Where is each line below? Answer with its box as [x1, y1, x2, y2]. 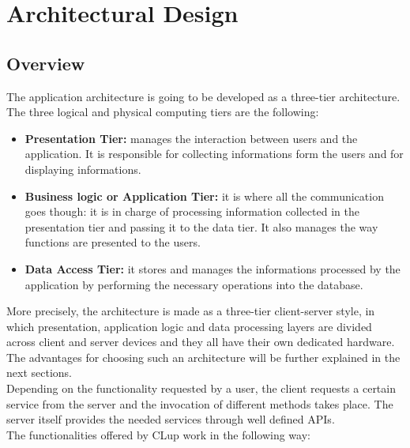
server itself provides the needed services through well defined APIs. [6, 411, 335, 427]
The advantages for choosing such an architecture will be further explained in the [6, 348, 401, 365]
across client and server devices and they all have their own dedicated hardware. [6, 333, 395, 350]
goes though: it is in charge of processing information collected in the [24, 203, 359, 220]
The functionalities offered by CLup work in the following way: [6, 426, 310, 442]
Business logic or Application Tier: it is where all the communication [24, 187, 384, 204]
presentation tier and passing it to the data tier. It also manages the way [24, 218, 378, 235]
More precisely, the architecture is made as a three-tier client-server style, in [6, 303, 375, 319]
